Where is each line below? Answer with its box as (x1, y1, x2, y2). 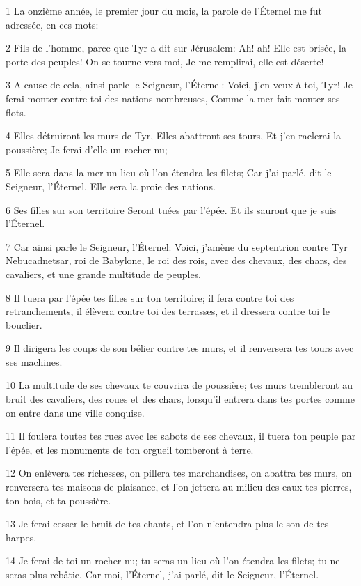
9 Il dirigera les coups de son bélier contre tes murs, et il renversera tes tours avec (6, 341, 354, 355)
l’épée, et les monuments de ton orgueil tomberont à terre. (6, 442, 254, 456)
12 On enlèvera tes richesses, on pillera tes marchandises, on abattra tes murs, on (6, 465, 352, 480)
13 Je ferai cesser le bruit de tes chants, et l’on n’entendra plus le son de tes (6, 516, 329, 531)
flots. (6, 105, 26, 119)
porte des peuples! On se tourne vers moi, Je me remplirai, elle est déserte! (6, 54, 324, 68)
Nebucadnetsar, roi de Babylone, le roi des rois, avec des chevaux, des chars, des (6, 253, 347, 268)
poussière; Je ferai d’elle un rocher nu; (6, 141, 168, 156)
